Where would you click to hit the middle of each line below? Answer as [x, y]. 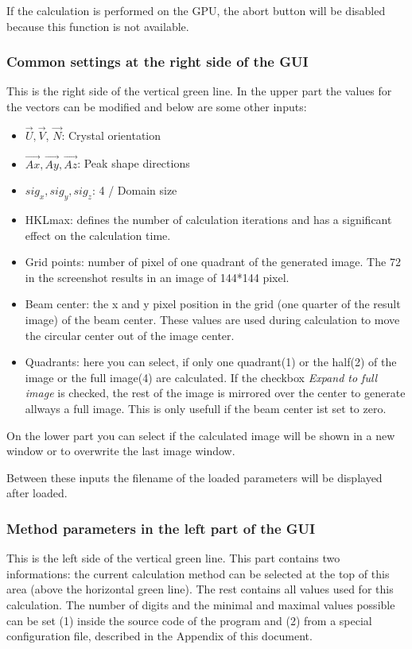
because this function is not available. [98, 26]
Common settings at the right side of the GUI [157, 62]
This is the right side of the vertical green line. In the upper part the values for [199, 91]
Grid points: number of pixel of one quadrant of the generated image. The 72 [213, 262]
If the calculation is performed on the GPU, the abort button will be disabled [196, 10]
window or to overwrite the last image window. [121, 451]
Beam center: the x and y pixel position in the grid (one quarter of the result [213, 304]
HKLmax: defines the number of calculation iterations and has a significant [208, 220]
